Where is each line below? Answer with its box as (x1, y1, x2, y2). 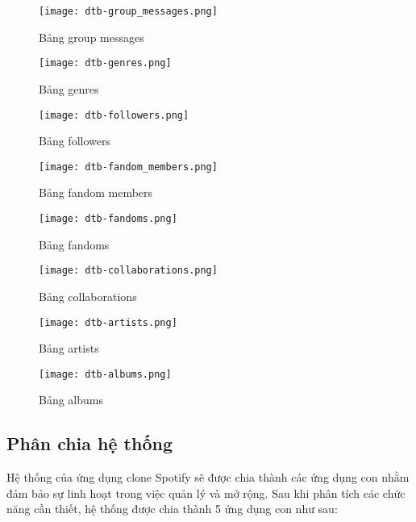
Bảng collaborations (39, 287, 137, 304)
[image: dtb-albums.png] (39, 368, 172, 380)
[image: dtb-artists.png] (39, 316, 177, 328)
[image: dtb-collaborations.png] (39, 265, 218, 277)
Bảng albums (39, 391, 103, 408)
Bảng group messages (39, 28, 144, 45)
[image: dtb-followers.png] (39, 109, 189, 121)
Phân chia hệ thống (6, 431, 173, 456)
